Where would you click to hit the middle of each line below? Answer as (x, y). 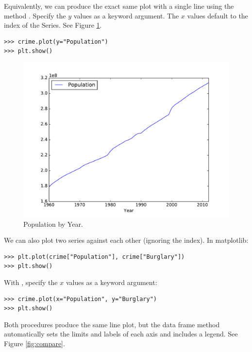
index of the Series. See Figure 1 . (53, 25)
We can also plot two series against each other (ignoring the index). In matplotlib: (126, 240)
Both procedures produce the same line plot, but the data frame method (112, 324)
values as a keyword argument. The (126, 15)
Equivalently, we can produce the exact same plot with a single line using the (119, 6)
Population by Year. (53, 224)
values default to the (218, 15)
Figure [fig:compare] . (34, 343)
